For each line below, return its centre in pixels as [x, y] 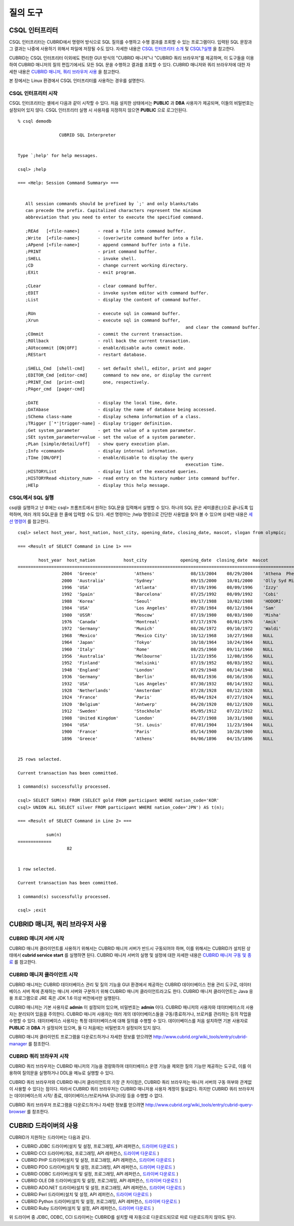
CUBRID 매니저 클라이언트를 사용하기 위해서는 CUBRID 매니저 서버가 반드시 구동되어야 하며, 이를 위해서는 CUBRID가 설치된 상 [130, 948]
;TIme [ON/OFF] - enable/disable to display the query [109, 458]
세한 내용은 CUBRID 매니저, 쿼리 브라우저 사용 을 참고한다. [65, 72]
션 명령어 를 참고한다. [29, 521]
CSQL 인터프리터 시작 [33, 93]
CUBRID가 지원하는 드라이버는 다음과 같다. [50, 1137]
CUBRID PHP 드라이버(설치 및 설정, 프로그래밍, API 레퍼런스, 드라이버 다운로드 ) [98, 1160]
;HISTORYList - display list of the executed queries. [112, 471]
